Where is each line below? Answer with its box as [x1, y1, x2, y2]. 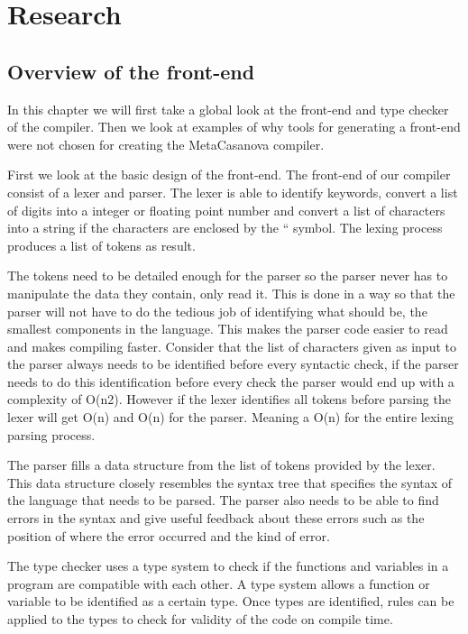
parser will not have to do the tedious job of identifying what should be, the [7, 301, 427, 320]
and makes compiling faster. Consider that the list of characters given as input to [7, 336, 456, 355]
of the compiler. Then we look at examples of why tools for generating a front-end [7, 117, 461, 136]
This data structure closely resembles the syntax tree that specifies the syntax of [7, 473, 453, 492]
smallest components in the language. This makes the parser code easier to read [7, 319, 448, 338]
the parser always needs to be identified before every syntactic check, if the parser [7, 354, 459, 373]
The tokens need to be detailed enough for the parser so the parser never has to [7, 266, 448, 285]
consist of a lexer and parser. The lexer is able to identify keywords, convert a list [7, 182, 458, 201]
